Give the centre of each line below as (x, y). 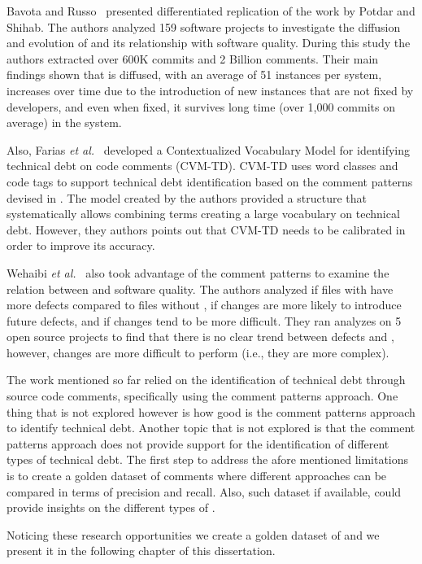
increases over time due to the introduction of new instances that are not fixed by (210, 90)
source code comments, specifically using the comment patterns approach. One (202, 396)
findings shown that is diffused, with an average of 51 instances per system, (194, 74)
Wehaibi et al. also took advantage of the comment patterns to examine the (198, 272)
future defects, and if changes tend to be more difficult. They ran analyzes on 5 (204, 320)
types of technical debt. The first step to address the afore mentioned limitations (208, 459)
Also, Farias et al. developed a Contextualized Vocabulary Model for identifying (208, 149)
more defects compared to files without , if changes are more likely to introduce (204, 305)
